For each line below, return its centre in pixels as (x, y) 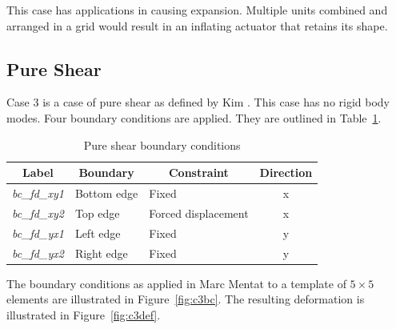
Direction (286, 173)
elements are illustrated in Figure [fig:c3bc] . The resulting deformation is (186, 299)
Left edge (98, 233)
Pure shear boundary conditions (162, 144)
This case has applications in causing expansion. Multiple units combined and (197, 10)
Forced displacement (199, 213)
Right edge (101, 253)
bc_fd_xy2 (38, 213)
